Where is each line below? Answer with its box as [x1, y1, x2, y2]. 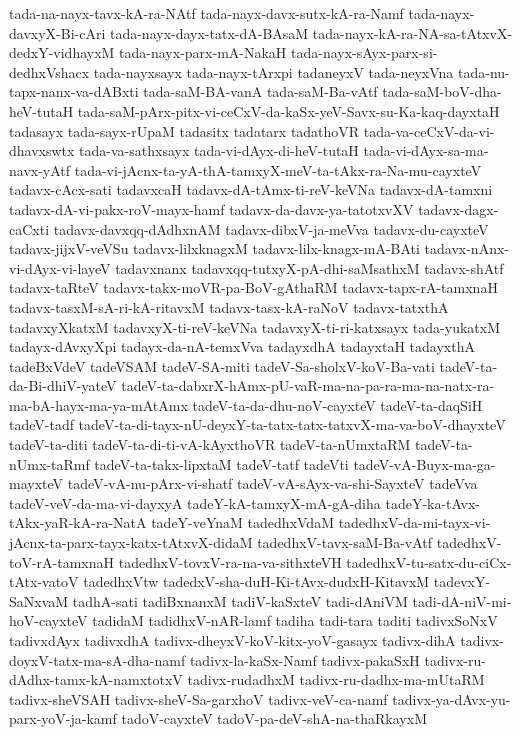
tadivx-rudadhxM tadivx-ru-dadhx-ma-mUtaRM [187, 669, 485, 690]
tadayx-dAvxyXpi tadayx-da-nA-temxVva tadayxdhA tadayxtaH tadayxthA [9, 336, 475, 357]
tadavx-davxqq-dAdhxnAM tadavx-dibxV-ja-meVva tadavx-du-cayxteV [53, 218, 489, 239]
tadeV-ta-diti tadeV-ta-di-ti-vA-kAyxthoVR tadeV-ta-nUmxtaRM [9, 434, 411, 455]
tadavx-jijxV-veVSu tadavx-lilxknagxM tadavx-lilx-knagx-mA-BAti [9, 238, 420, 259]
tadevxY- [433, 571, 491, 592]
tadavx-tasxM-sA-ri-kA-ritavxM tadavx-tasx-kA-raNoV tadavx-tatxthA [9, 296, 449, 317]
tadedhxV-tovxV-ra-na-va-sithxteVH [118, 551, 342, 572]
